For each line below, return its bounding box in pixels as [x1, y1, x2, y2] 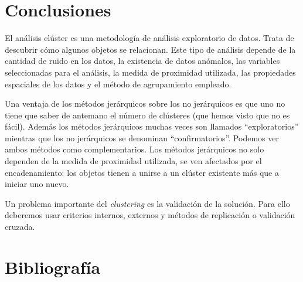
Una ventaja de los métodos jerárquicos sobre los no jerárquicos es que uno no [5, 97, 285, 110]
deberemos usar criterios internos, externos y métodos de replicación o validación [5, 209, 295, 221]
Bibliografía [5, 254, 101, 278]
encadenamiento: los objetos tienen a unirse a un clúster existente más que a [5, 166, 279, 178]
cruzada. [5, 220, 35, 233]
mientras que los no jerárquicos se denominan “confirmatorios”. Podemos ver [5, 131, 279, 144]
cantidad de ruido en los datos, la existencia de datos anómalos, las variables [5, 55, 280, 67]
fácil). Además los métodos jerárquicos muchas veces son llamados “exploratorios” [5, 120, 299, 132]
